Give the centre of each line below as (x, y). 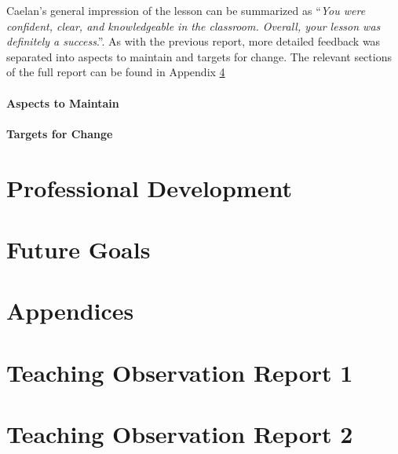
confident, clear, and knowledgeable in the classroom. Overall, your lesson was (194, 26)
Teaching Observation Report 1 (180, 372)
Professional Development (149, 187)
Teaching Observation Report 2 (180, 434)
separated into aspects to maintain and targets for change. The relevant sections (199, 56)
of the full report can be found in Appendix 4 (116, 72)
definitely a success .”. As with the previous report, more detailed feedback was (194, 41)
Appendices (70, 311)
